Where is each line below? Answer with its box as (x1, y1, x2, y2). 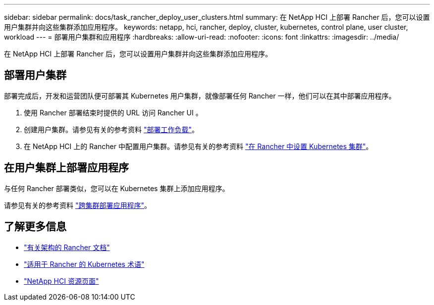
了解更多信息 (4, 220, 66, 233)
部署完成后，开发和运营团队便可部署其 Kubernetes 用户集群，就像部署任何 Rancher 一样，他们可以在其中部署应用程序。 (4, 91, 396, 100)
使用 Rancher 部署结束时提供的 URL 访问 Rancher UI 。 (24, 108, 203, 117)
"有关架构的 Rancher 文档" (24, 243, 110, 252)
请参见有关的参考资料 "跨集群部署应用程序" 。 (4, 201, 151, 209)
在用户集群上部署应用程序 (4, 161, 129, 174)
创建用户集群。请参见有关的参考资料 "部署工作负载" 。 (24, 125, 199, 134)
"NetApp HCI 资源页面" (24, 276, 99, 285)
